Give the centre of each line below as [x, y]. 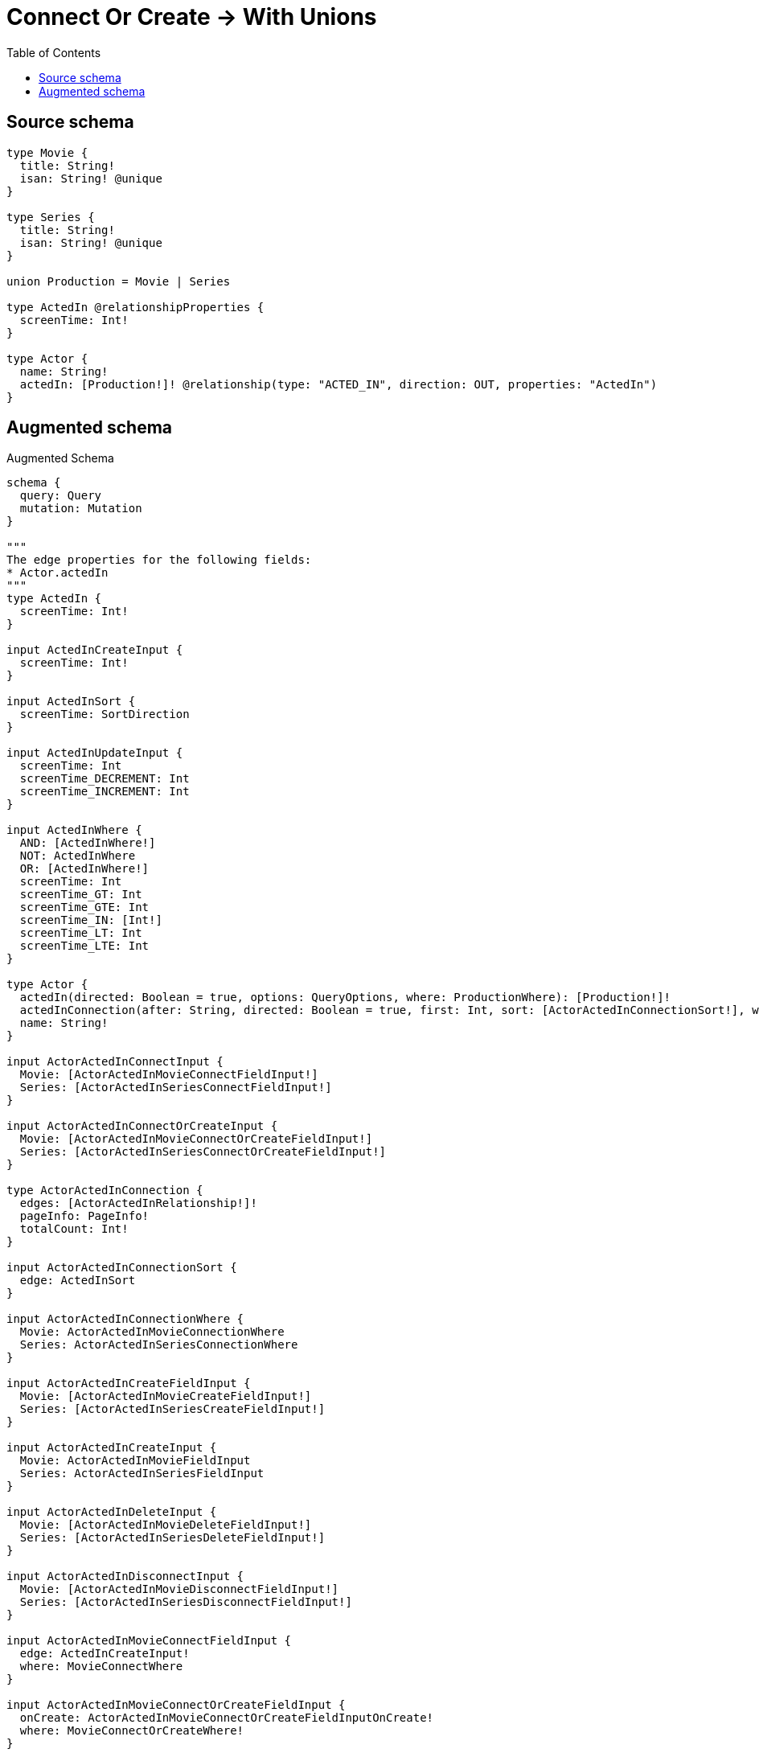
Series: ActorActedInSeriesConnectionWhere [159, 1345]
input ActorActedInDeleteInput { [112, 1512]
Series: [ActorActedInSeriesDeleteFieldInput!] [172, 1538]
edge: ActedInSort [78, 1281]
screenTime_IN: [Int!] [91, 920]
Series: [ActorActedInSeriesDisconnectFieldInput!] [186, 1602]
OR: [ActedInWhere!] [84, 869]
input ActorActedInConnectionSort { [122, 1268]
